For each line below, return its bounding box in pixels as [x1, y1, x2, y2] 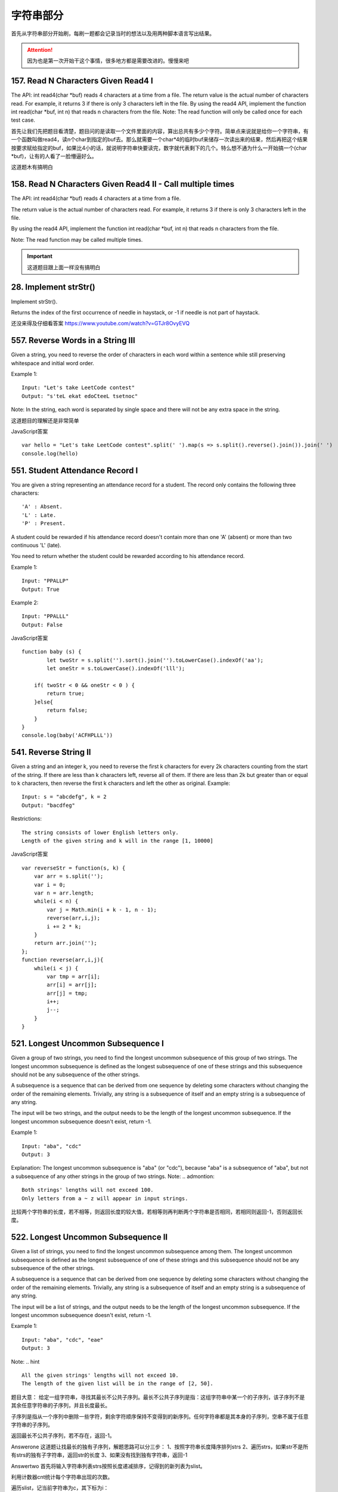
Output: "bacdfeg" [21, 802, 76, 809]
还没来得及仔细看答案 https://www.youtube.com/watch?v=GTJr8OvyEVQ [11, 320, 190, 327]
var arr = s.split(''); [33, 873, 104, 880]
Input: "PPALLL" [21, 613, 69, 620]
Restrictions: [11, 815, 42, 822]
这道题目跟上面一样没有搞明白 [27, 263, 101, 271]
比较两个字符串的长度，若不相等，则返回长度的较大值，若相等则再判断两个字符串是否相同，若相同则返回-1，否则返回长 [11, 1209, 303, 1215]
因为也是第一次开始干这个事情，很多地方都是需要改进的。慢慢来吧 [27, 57, 189, 64]
